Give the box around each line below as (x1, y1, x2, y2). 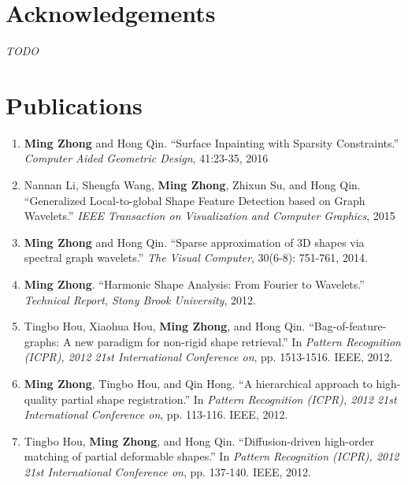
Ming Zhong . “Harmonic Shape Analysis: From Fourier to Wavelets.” (24, 276, 365, 292)
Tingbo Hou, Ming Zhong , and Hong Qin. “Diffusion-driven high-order (24, 432, 374, 449)
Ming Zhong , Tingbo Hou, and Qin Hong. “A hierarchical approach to (24, 375, 373, 391)
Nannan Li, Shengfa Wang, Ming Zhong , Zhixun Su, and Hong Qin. (24, 177, 361, 193)
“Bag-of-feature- (309, 318, 387, 334)
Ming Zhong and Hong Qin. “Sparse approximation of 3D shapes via (24, 233, 365, 250)
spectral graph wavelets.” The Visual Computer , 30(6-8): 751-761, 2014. (24, 249, 368, 266)
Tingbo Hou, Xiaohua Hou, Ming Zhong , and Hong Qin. (24, 318, 306, 334)
